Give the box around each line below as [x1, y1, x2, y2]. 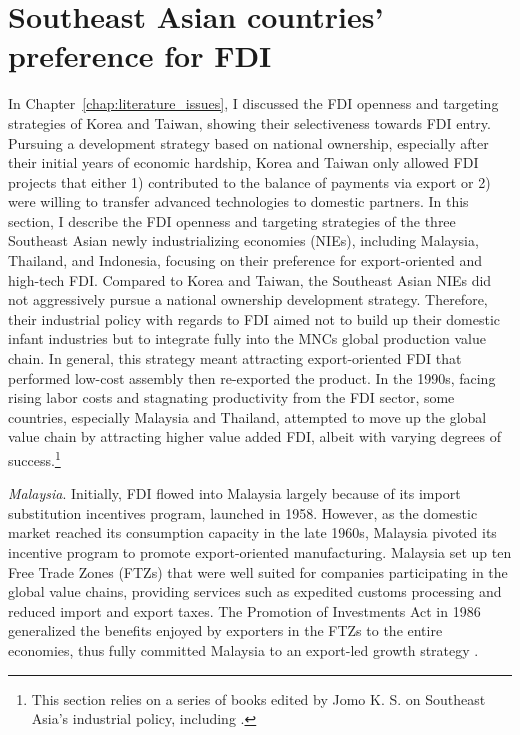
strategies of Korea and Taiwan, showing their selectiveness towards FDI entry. [8, 112, 491, 133]
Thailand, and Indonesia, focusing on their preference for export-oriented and [8, 250, 483, 271]
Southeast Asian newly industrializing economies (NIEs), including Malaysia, [8, 230, 479, 251]
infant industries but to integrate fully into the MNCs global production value [8, 328, 486, 349]
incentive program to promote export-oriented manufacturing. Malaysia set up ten [8, 542, 512, 563]
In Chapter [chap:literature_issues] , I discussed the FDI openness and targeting [8, 93, 499, 114]
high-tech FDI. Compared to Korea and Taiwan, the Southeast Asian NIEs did [8, 269, 492, 290]
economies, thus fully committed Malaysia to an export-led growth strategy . [8, 640, 479, 660]
